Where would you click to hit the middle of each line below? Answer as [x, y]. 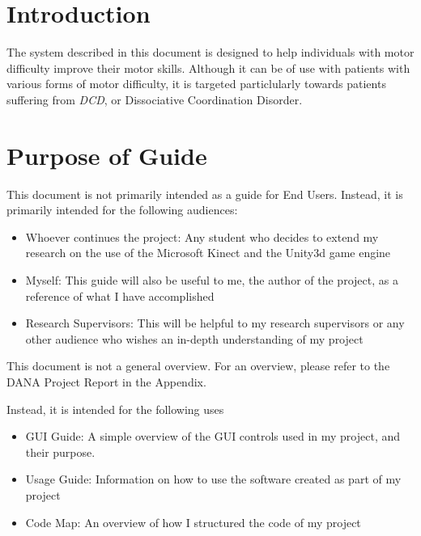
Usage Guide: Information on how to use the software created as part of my [213, 479]
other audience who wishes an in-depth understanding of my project [194, 338]
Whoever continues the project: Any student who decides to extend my [202, 236]
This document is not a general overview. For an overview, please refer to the [198, 366]
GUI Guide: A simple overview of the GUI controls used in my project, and [213, 436]
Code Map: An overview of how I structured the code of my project [193, 522]
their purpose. [60, 452]
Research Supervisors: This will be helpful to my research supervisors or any [215, 323]
